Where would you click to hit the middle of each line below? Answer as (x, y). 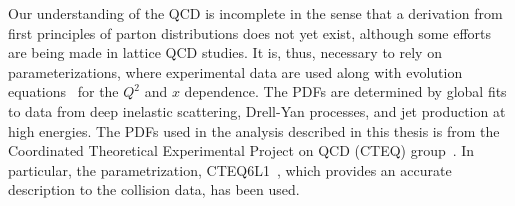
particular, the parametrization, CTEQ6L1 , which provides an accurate (230, 169)
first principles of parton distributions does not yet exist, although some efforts (250, 32)
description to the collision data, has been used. (154, 189)
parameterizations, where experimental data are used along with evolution (235, 71)
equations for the (63, 91)
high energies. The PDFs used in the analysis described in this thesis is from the (254, 130)
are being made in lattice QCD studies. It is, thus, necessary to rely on (225, 52)
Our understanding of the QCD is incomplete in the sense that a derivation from (255, 13)
